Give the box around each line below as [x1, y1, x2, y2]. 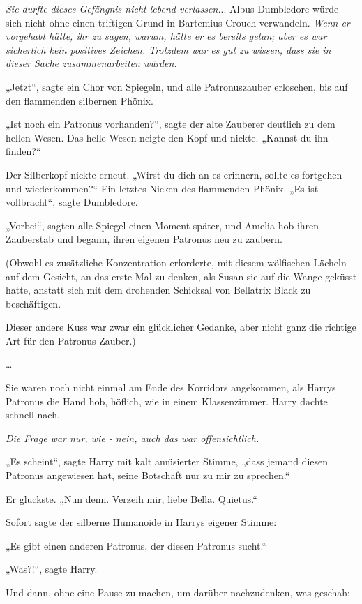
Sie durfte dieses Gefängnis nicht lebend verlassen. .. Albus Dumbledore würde [6, 1, 339, 15]
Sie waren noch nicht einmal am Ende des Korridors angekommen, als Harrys [6, 380, 336, 395]
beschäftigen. [6, 296, 61, 310]
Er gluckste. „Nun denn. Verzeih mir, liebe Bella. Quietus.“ [6, 491, 257, 506]
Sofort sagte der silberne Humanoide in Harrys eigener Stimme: [6, 515, 277, 529]
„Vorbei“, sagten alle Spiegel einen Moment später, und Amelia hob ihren [6, 218, 319, 232]
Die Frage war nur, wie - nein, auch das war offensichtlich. [6, 430, 259, 445]
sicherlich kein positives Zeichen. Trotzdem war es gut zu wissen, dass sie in [6, 42, 331, 56]
